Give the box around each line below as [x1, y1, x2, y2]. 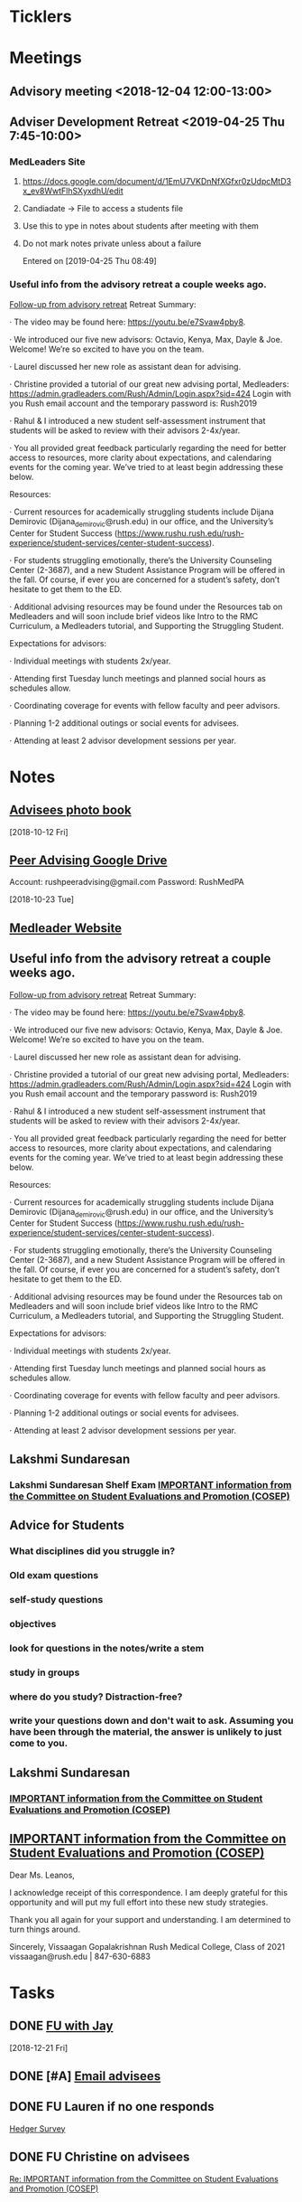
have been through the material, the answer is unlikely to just [9, 1726, 282, 1738]
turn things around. [9, 1924, 81, 1934]
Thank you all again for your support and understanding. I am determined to [9, 1914, 291, 1924]
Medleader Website [9, 920, 123, 936]
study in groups [9, 1666, 80, 1679]
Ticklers [9, 6, 72, 27]
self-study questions [9, 1593, 104, 1605]
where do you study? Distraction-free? [9, 1690, 183, 1703]
